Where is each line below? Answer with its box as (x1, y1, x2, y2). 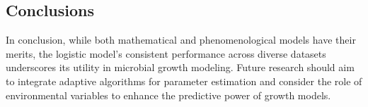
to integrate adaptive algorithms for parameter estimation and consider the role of (6, 73, 362, 88)
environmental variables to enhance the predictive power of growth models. (6, 87, 331, 102)
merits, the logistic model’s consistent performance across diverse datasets (6, 46, 326, 61)
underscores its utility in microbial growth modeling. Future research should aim (6, 60, 355, 75)
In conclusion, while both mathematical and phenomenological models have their (6, 32, 356, 47)
